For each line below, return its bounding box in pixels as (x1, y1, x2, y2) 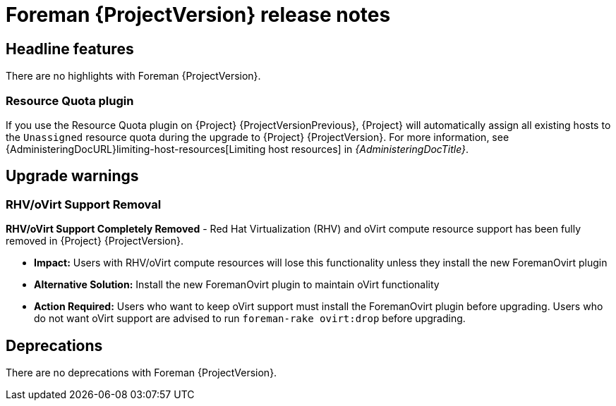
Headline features (6, 39, 134, 58)
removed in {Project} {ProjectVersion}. (6, 235, 183, 247)
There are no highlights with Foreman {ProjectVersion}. (6, 70, 261, 82)
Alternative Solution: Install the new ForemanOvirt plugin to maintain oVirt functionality (34, 278, 440, 291)
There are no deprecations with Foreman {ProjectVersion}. (6, 366, 277, 379)
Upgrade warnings (6, 167, 139, 185)
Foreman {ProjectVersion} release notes (6, 3, 391, 27)
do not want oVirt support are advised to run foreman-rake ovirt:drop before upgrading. (34, 312, 466, 325)
